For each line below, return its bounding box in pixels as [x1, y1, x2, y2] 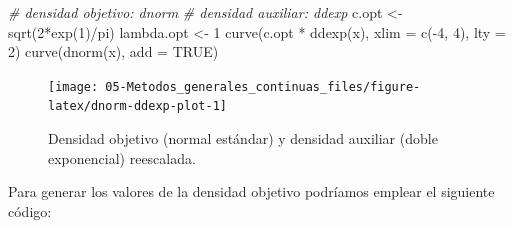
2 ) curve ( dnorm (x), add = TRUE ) [8, 41, 219, 62]
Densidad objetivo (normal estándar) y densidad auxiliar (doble [48, 128, 438, 149]
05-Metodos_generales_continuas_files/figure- [105, 79, 421, 94]
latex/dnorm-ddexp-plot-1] [48, 99, 227, 114]
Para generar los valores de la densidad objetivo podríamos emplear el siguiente [8, 181, 495, 202]
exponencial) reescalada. [48, 147, 196, 168]
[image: [48, 79, 99, 94]
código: [8, 200, 52, 221]
